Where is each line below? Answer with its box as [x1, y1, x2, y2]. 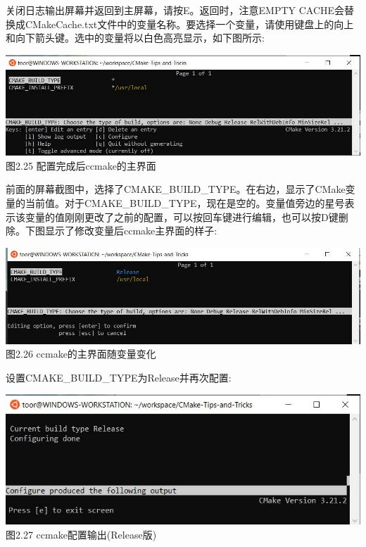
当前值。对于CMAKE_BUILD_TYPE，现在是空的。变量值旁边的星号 [25, 195, 345, 210]
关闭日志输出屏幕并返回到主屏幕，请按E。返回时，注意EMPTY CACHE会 [6, 3, 345, 17]
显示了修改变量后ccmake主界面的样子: [44, 223, 217, 238]
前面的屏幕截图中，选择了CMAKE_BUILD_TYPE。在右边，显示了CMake [6, 182, 346, 196]
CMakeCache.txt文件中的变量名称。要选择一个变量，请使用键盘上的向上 [25, 16, 354, 31]
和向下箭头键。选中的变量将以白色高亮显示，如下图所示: [6, 30, 265, 45]
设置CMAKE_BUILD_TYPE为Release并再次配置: [6, 370, 232, 384]
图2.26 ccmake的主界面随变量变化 [6, 346, 156, 361]
